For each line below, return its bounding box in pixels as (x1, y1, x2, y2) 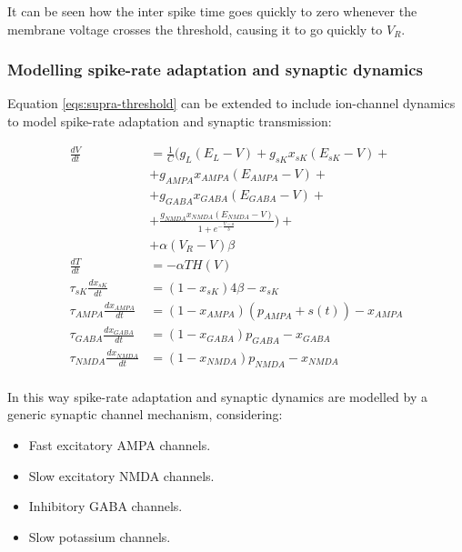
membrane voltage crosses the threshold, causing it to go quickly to (7, 19, 383, 38)
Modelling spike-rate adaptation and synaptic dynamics (7, 58, 423, 81)
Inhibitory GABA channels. (28, 497, 183, 516)
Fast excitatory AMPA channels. (28, 435, 211, 454)
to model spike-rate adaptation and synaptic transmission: (7, 112, 332, 130)
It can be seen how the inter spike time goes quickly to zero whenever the (7, 2, 417, 20)
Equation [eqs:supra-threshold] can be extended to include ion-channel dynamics (7, 94, 456, 113)
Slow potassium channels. (28, 527, 171, 546)
